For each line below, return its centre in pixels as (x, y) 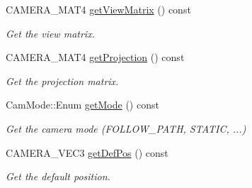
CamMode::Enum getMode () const (82, 105)
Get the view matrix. (50, 33)
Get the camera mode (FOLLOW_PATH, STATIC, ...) (126, 128)
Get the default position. (58, 176)
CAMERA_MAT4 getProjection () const (95, 57)
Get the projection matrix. (62, 81)
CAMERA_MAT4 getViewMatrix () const (98, 9)
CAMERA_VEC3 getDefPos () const (87, 152)
